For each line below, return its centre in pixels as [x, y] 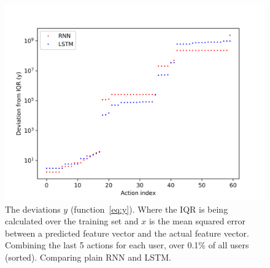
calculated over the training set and [72, 221]
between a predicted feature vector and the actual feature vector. [127, 233]
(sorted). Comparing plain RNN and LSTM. [88, 257]
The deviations [33, 209]
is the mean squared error [197, 221]
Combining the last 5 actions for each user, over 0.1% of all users [127, 245]
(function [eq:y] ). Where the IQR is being [149, 209]
